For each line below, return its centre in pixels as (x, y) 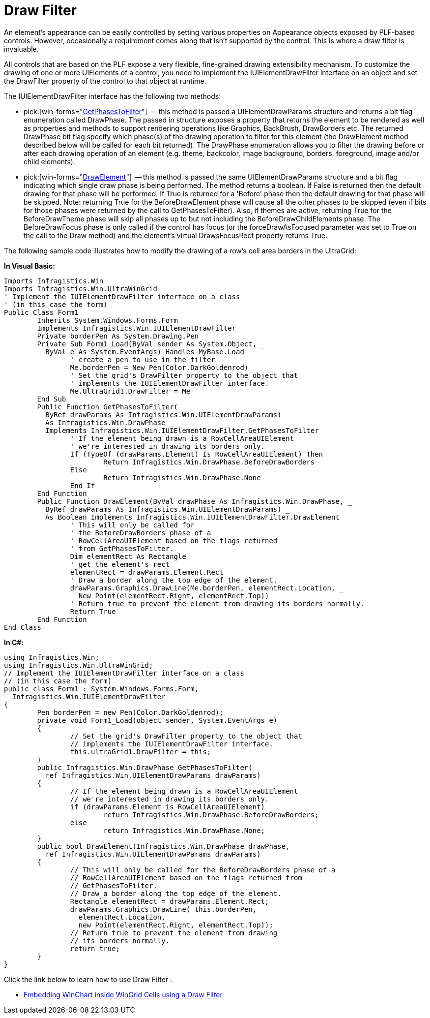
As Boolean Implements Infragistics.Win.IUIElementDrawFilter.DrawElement (192, 517)
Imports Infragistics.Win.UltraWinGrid (81, 289)
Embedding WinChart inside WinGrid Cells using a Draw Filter (123, 994)
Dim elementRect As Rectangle (128, 556)
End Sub (52, 399)
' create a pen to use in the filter (143, 359)
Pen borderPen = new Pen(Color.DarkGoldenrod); (130, 712)
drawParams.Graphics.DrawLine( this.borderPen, (163, 909)
